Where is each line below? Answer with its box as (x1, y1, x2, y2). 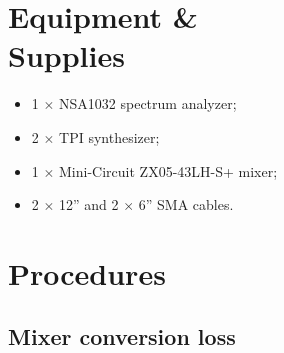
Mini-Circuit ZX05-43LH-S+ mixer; (59, 160, 278, 181)
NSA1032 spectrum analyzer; (59, 93, 237, 114)
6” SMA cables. (138, 194, 234, 215)
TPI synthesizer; (59, 126, 160, 147)
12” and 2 (59, 194, 119, 215)
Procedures (8, 252, 166, 293)
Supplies (8, 35, 125, 76)
